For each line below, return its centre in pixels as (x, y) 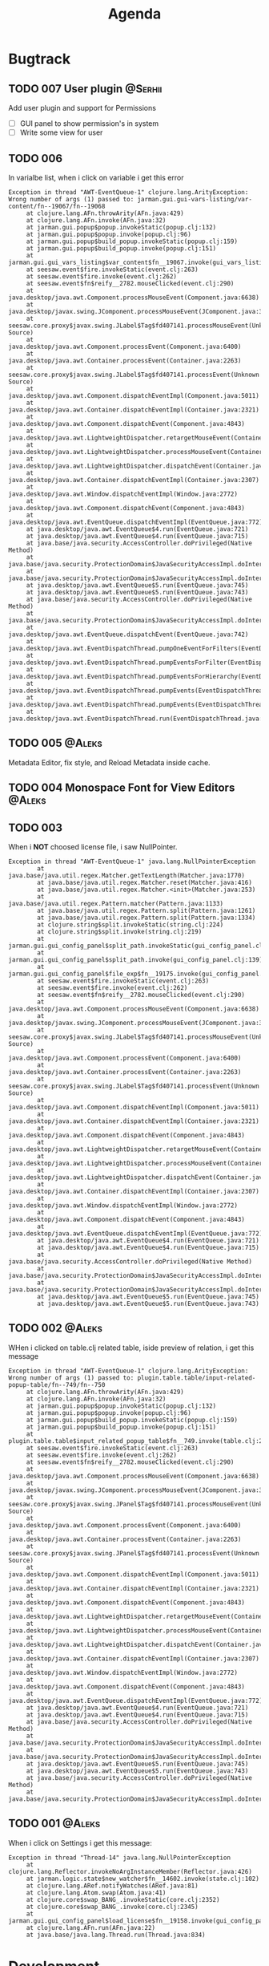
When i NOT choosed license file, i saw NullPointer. (93, 846)
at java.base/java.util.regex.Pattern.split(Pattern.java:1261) (147, 910)
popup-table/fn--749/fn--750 (57, 1384)
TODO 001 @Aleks (54, 1824)
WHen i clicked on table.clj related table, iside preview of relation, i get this (131, 1348)
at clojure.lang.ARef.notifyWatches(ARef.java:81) (112, 1886)
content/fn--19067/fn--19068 (57, 206)
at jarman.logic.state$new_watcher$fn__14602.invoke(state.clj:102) (143, 1879)
